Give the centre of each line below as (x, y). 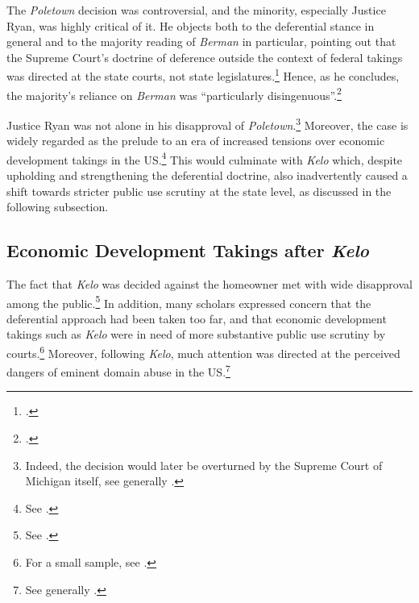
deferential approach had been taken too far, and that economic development (197, 318)
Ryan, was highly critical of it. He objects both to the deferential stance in (191, 25)
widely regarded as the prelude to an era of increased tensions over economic (196, 141)
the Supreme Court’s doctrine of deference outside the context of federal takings (205, 57)
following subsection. (58, 207)
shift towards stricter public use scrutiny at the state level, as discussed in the (199, 191)
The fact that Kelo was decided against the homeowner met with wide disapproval (209, 283)
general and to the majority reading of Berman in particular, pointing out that (201, 42)
